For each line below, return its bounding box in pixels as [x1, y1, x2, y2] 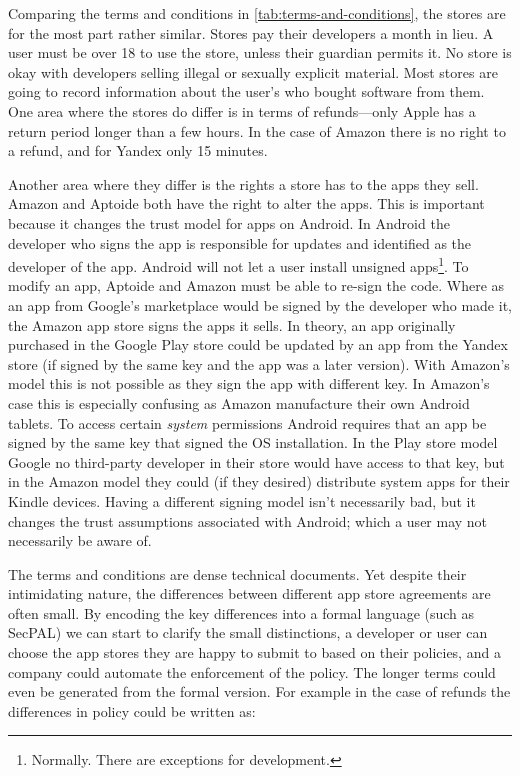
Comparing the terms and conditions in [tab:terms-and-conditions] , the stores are [8, 3, 506, 23]
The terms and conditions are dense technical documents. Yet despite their [8, 563, 467, 584]
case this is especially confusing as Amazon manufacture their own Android [8, 392, 470, 413]
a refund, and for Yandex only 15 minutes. [8, 140, 268, 161]
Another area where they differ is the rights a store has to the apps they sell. [8, 173, 479, 194]
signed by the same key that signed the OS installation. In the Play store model [8, 432, 498, 453]
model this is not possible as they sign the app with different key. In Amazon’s [8, 373, 490, 394]
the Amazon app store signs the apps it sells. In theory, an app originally [8, 314, 456, 335]
